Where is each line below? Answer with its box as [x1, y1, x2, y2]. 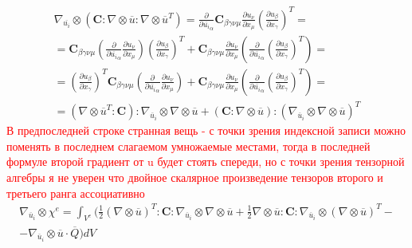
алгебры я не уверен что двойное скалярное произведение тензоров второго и [6, 168, 383, 185]
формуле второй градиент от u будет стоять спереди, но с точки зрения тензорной [6, 153, 405, 170]
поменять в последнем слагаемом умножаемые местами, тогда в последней [6, 137, 371, 154]
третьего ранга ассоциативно [6, 184, 145, 201]
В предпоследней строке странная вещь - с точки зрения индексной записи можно [6, 122, 406, 139]
